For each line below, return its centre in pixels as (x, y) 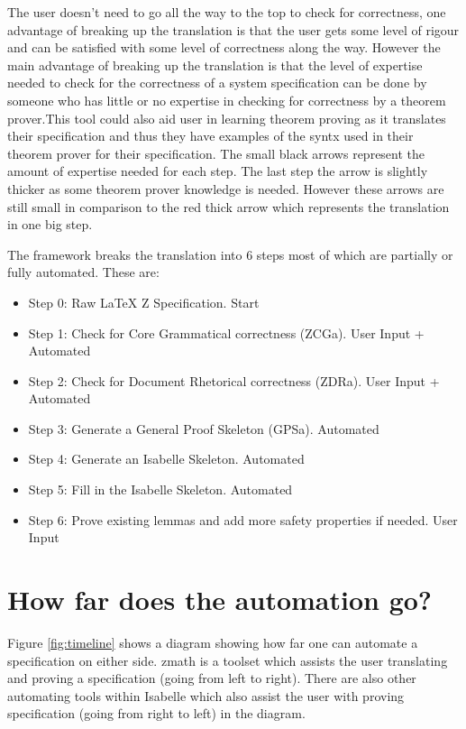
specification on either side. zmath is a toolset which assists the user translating (228, 660)
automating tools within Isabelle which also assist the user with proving (206, 695)
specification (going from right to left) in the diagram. (156, 713)
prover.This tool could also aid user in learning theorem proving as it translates (227, 118)
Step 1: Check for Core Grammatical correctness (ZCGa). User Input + (226, 332)
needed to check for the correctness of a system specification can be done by (217, 83)
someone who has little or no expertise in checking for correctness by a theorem (227, 100)
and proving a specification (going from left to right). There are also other (212, 678)
